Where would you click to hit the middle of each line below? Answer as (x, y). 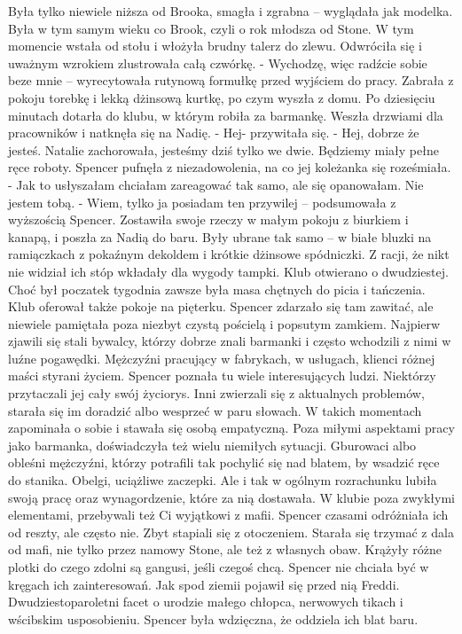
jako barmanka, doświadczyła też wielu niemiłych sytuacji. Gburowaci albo (212, 445)
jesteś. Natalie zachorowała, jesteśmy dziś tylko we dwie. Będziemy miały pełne (223, 149)
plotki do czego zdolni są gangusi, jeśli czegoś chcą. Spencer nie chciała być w (219, 567)
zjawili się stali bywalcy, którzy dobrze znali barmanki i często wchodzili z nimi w (230, 341)
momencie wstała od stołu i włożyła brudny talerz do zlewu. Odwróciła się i (215, 46)
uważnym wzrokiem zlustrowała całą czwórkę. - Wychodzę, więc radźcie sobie (218, 63)
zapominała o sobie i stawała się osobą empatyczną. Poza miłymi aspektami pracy (231, 428)
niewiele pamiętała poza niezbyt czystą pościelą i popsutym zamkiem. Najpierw (224, 323)
